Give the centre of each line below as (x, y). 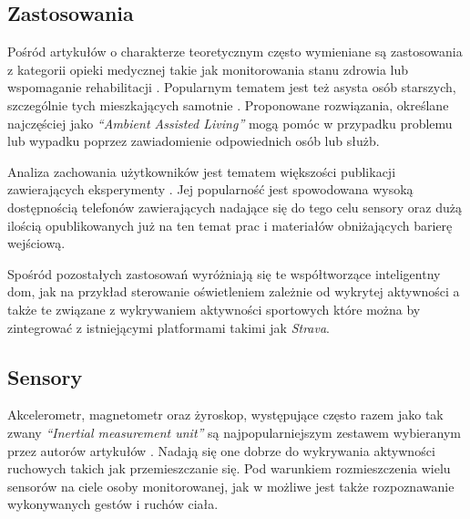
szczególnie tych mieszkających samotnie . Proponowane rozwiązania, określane (228, 104)
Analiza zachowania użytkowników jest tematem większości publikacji (202, 171)
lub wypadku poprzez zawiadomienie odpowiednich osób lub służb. (194, 141)
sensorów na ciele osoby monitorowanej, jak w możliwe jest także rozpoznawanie (231, 486)
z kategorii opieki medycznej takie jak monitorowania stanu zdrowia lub (208, 69)
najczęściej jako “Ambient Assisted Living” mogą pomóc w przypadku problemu (230, 123)
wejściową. (36, 243)
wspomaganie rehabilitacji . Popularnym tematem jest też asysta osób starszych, (232, 87)
